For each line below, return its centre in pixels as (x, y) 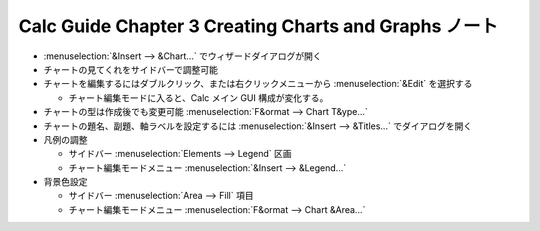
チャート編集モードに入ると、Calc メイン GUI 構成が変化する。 (198, 97)
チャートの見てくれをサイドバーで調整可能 (131, 69)
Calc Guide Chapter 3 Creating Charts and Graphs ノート (258, 26)
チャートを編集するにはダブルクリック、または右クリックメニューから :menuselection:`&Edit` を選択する (258, 84)
